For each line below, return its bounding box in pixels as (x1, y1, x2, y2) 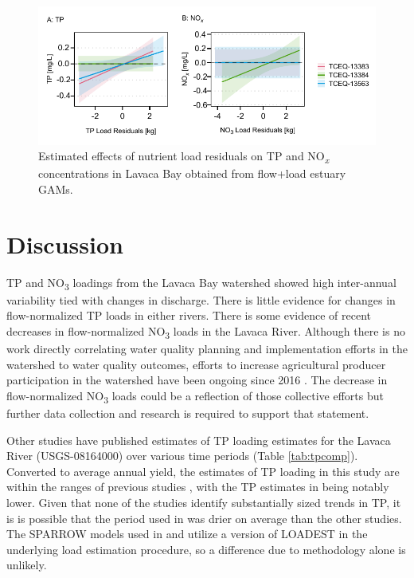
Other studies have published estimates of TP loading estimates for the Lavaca (6, 431, 391, 448)
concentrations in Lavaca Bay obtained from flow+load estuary (38, 165, 346, 182)
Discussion (6, 227, 123, 260)
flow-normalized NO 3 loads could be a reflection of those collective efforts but (6, 387, 384, 406)
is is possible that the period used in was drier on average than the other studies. (6, 509, 402, 526)
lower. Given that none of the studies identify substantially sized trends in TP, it (6, 494, 401, 511)
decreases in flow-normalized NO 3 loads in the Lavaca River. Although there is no (6, 323, 405, 341)
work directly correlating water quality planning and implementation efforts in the (6, 340, 408, 357)
